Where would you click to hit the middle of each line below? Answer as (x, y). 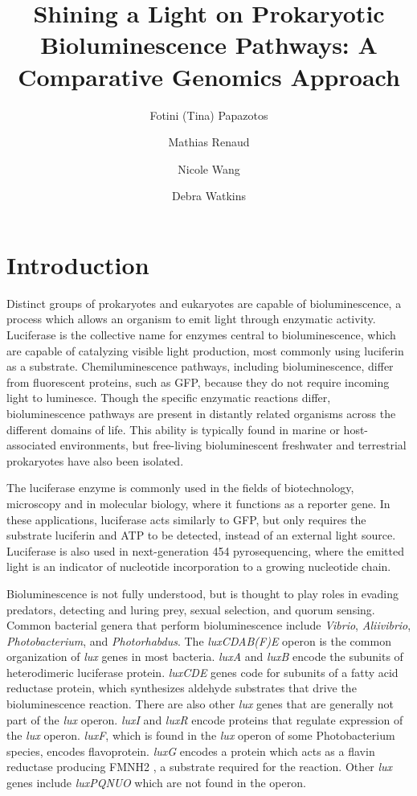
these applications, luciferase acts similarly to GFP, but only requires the (186, 519)
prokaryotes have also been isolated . (95, 460)
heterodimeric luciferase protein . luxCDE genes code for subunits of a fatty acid (202, 672)
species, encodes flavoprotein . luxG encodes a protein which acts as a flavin (191, 751)
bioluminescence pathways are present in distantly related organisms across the (201, 413)
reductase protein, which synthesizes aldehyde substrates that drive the (182, 688)
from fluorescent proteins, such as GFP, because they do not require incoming (198, 382)
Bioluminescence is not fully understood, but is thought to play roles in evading (202, 593)
